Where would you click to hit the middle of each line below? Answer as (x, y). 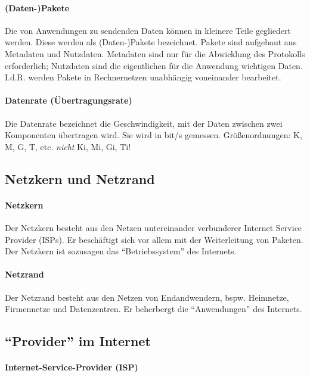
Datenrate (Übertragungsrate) (69, 100)
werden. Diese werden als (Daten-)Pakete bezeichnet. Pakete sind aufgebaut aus (151, 42)
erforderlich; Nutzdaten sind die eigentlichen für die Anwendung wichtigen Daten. (154, 65)
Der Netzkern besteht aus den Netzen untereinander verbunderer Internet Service (154, 227)
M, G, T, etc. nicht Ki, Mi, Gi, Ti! (68, 146)
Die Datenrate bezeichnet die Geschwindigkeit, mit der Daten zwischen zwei (144, 123)
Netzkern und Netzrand (80, 178)
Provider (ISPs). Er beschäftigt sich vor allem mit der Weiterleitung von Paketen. (154, 239)
